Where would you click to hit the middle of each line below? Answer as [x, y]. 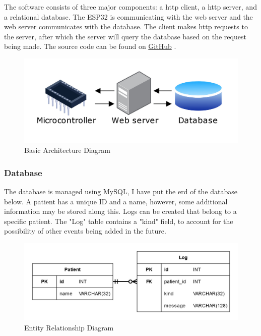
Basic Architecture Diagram [67, 150]
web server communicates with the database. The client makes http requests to [126, 26]
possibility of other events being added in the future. [85, 231]
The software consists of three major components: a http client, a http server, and [130, 7]
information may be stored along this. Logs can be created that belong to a [120, 211]
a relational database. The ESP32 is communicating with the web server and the [128, 16]
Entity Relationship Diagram [69, 327]
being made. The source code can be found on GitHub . [90, 46]
